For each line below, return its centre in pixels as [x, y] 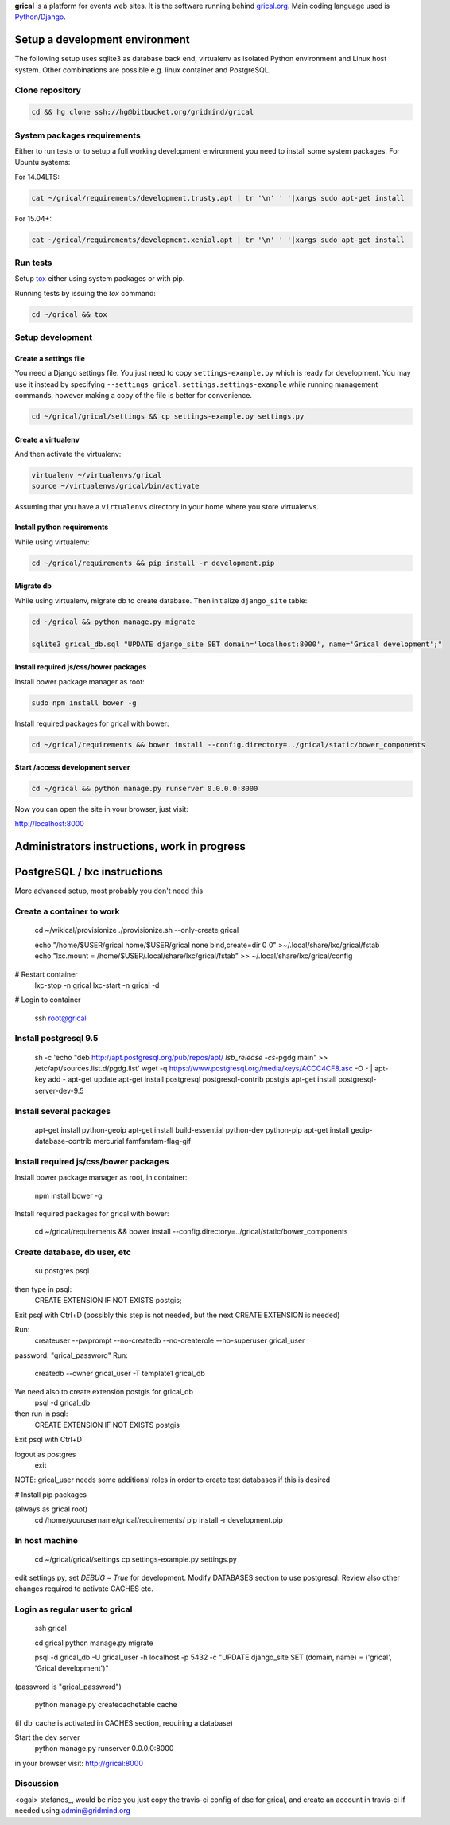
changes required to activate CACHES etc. [84, 1589]
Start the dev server [47, 1737]
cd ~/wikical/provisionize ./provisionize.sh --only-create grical [137, 930]
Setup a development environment [102, 40]
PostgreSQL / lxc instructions [89, 872]
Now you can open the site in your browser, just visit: [101, 809]
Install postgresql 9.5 [56, 1039]
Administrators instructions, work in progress [130, 846]
